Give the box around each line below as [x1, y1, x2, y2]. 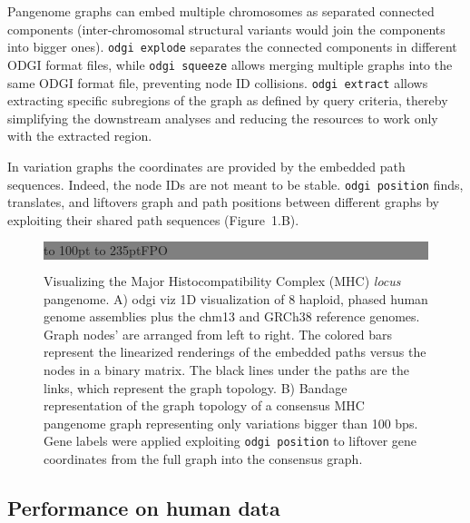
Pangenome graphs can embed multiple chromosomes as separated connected [7, 2, 435, 20]
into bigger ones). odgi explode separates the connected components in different [7, 37, 457, 56]
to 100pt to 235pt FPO [44, 241, 168, 260]
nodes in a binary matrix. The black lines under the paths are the [44, 360, 409, 379]
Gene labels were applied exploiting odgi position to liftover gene [44, 431, 417, 450]
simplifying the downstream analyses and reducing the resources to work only [7, 108, 438, 127]
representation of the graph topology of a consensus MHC [44, 396, 365, 415]
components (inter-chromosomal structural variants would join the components [7, 19, 446, 38]
